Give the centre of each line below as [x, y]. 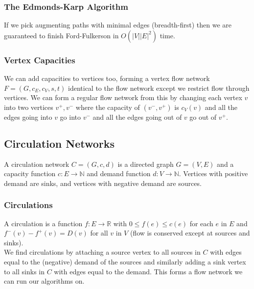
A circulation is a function [43, 223]
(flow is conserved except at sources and [190, 233]
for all [99, 233]
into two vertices [29, 107]
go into [70, 117]
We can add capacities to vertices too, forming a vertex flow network [107, 78]
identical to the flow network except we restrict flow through [159, 88]
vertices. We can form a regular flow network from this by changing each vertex [123, 97]
